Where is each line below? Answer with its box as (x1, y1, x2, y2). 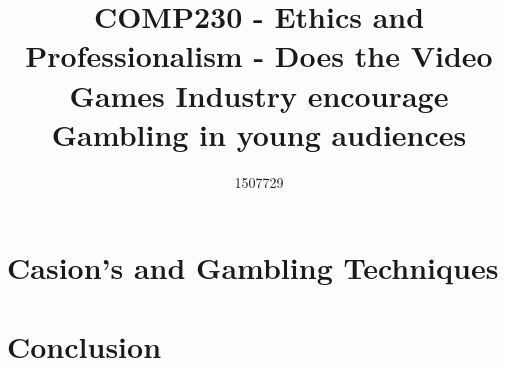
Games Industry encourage (69, 74, 449, 115)
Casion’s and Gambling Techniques (7, 247, 499, 288)
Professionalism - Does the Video (25, 35, 493, 76)
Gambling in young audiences (51, 113, 467, 154)
